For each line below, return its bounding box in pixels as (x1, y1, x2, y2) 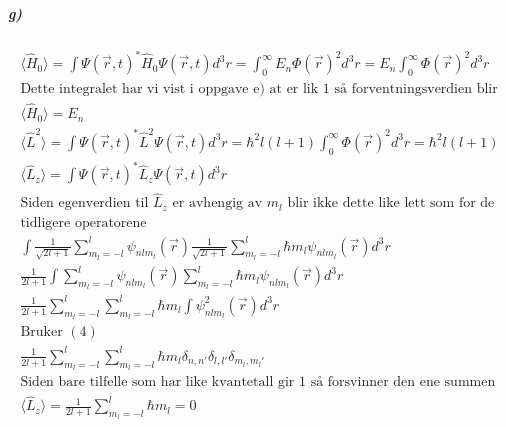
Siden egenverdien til (20, 196, 149, 211)
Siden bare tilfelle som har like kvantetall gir (20, 374, 295, 389)
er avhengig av (172, 196, 263, 211)
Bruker (20, 325, 63, 340)
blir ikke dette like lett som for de (287, 196, 495, 211)
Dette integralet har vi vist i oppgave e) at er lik (20, 81, 319, 96)
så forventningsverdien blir (334, 81, 498, 96)
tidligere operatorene (20, 215, 147, 230)
